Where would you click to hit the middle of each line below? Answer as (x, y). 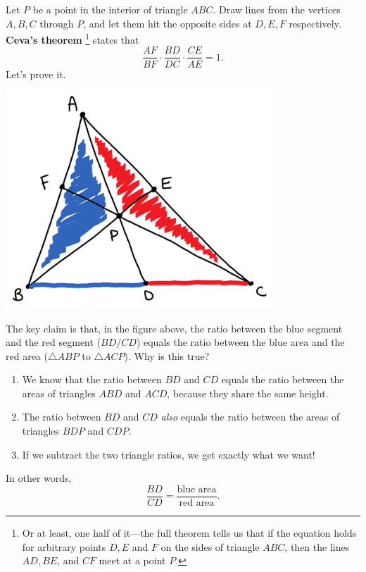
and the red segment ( (53, 342)
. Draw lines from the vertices (277, 9)
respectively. (315, 23)
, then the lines (317, 546)
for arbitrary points (64, 546)
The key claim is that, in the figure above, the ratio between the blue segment (174, 328)
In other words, (39, 478)
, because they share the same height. (248, 393)
